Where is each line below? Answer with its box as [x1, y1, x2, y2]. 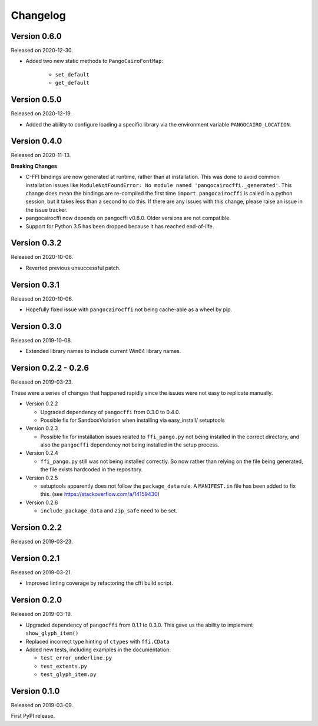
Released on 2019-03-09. [11, 701, 74, 708]
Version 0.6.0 [11, 31, 62, 41]
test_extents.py [40, 662, 88, 670]
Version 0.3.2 [11, 238, 62, 248]
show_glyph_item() [25, 630, 79, 637]
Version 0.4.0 [11, 136, 62, 146]
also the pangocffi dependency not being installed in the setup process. [40, 441, 220, 448]
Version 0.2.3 [25, 425, 58, 432]
